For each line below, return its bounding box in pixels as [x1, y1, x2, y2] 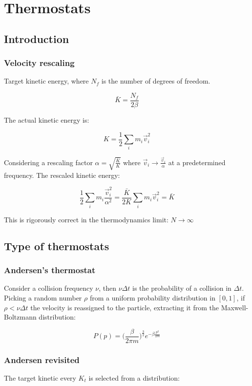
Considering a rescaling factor [4, 157, 93, 167]
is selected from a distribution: [88, 372, 180, 383]
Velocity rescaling [4, 57, 75, 69]
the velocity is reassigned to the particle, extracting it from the [30, 302, 219, 312]
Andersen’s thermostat [4, 264, 96, 276]
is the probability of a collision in [132, 283, 231, 293]
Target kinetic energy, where [4, 76, 89, 86]
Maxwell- [221, 302, 249, 312]
